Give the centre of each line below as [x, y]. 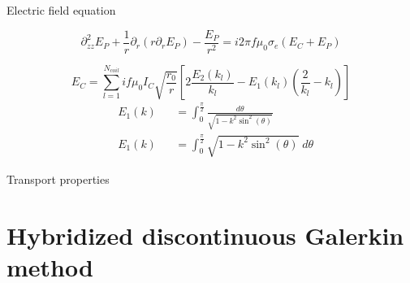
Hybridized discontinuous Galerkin [205, 235]
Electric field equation [61, 10]
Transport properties [58, 179]
